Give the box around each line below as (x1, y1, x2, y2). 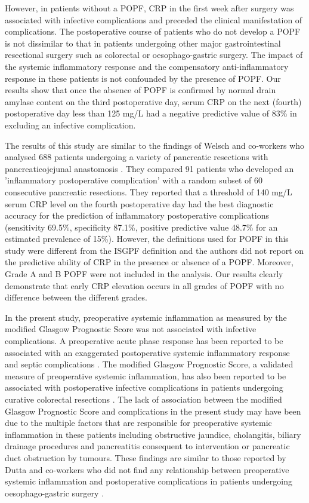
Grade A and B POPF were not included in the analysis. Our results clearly (5, 268, 283, 280)
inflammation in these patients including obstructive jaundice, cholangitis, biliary (5, 428, 301, 440)
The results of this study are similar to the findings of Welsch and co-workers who (5, 139, 305, 151)
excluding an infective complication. (5, 118, 136, 131)
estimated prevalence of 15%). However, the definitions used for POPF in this (5, 232, 289, 245)
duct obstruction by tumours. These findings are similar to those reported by (5, 451, 286, 464)
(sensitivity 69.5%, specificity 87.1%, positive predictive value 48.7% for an (5, 220, 278, 233)
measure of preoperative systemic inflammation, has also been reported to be (5, 369, 286, 382)
